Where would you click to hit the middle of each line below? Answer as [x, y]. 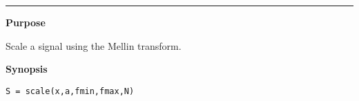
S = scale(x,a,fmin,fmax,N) [70, 91]
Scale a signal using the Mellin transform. [94, 45]
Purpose [26, 22]
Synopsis [27, 69]
